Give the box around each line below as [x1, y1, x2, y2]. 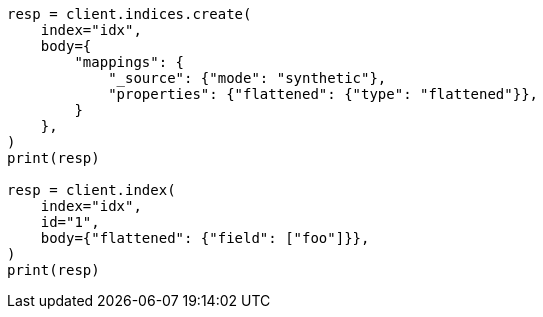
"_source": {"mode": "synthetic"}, [108, 70, 387, 86]
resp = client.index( [7, 182, 176, 198]
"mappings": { [74, 54, 185, 70]
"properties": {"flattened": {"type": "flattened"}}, [108, 86, 539, 102]
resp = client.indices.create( [7, 6, 252, 22]
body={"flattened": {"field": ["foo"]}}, [40, 230, 370, 246]
